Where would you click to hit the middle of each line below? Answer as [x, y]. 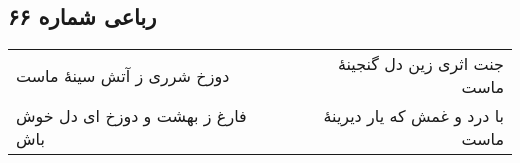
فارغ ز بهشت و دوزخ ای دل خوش [131, 116]
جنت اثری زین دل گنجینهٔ [420, 64]
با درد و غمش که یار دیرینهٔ [413, 116]
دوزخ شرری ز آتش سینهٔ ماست [123, 75]
